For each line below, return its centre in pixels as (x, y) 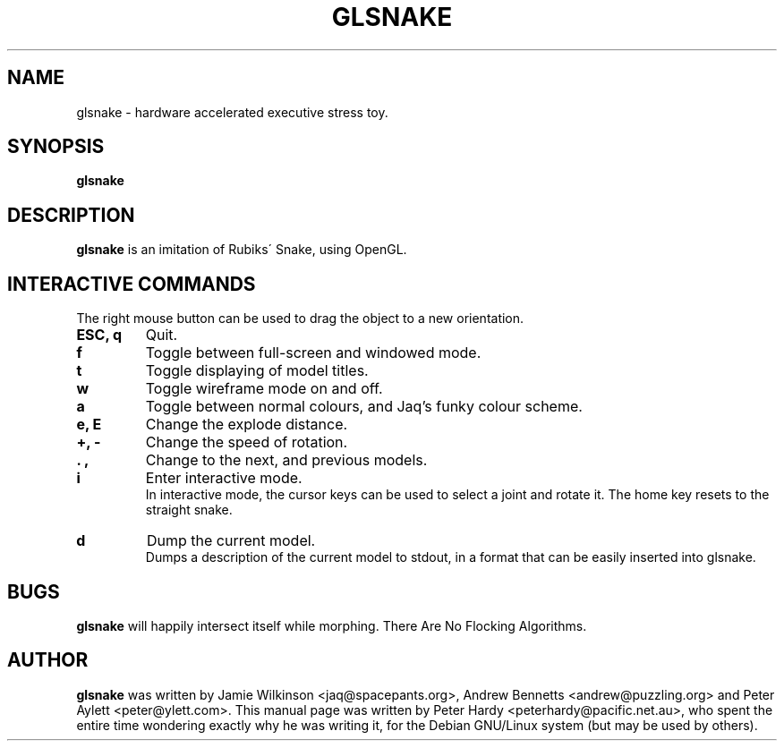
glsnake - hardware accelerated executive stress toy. (232, 112)
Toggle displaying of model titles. (257, 371)
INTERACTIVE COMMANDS (132, 284)
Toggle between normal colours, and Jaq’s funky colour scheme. (364, 407)
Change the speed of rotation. (247, 442)
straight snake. (189, 510)
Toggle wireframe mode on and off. (264, 389)
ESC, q (99, 335)
